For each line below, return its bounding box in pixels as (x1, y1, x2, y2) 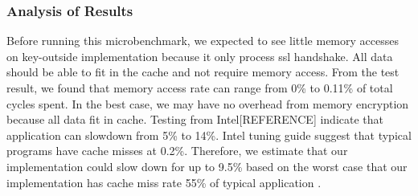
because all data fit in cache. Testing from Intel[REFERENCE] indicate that (6, 111, 384, 128)
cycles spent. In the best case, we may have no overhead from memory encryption (6, 95, 409, 112)
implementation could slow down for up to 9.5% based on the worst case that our (6, 157, 408, 174)
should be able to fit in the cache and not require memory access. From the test (6, 63, 400, 80)
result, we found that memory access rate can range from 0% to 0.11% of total (6, 80, 393, 96)
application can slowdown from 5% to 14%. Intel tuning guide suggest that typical (6, 126, 412, 143)
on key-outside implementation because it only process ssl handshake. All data (6, 47, 393, 64)
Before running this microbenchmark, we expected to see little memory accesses (6, 32, 399, 49)
